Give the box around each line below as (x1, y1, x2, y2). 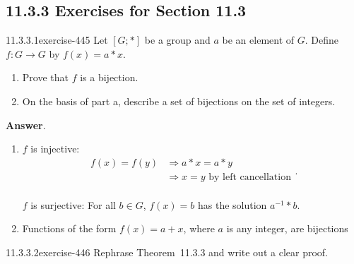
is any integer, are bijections (226, 221, 348, 236)
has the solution (197, 197, 267, 212)
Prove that (22, 70, 69, 85)
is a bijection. (80, 70, 138, 85)
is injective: (30, 141, 80, 156)
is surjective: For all (30, 197, 116, 212)
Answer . (6, 117, 46, 132)
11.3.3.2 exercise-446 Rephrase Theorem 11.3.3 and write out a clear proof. (6, 245, 328, 260)
